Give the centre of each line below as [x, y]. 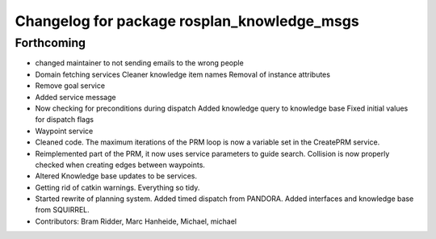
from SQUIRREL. [63, 210]
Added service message [75, 97]
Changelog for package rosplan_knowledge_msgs [187, 21]
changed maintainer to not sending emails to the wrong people [139, 63]
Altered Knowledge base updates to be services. [116, 176]
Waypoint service [64, 131]
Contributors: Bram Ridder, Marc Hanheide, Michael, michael [136, 221]
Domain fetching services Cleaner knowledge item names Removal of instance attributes [183, 74]
